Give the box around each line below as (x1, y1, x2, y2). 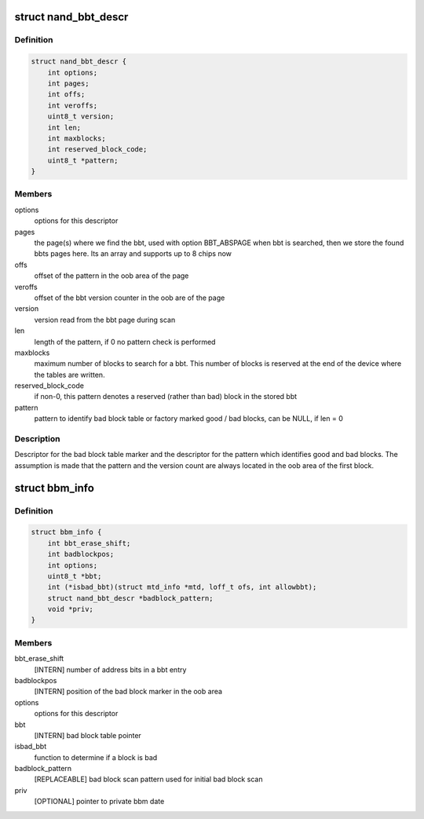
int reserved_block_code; (47, 145, 148, 154)
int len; (47, 122, 82, 132)
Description (14, 433, 60, 444)
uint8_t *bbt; (47, 572, 102, 580)
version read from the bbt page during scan (34, 315, 176, 324)
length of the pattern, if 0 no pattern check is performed (34, 337, 216, 346)
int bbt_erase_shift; (47, 539, 131, 547)
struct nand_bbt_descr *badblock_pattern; (47, 594, 214, 602)
